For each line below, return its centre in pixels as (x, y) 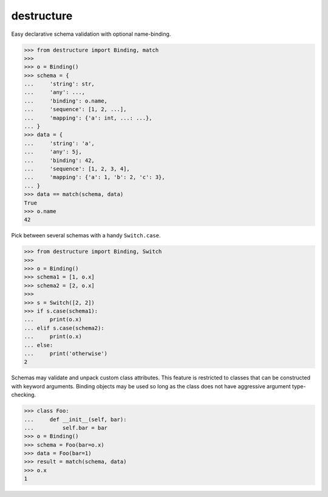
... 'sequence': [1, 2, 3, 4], (77, 169)
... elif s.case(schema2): (64, 328)
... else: (39, 345)
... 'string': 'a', (60, 143)
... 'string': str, (60, 84)
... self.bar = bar (66, 428)
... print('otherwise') (66, 353)
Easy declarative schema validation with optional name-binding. (91, 34)
